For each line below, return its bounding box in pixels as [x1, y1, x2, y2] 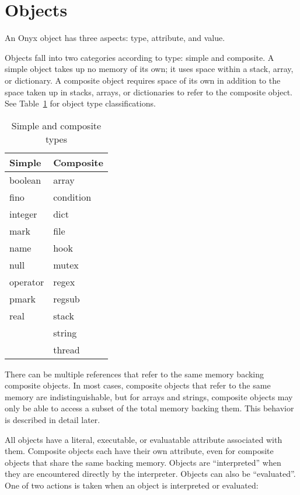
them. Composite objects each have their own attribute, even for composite [5, 445, 274, 457]
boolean [9, 173, 41, 187]
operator [9, 274, 44, 288]
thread [53, 342, 80, 356]
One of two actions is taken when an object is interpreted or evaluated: [5, 479, 259, 491]
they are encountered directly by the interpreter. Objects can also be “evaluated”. [5, 467, 296, 480]
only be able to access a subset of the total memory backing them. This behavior [5, 402, 294, 414]
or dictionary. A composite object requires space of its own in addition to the [5, 74, 281, 86]
